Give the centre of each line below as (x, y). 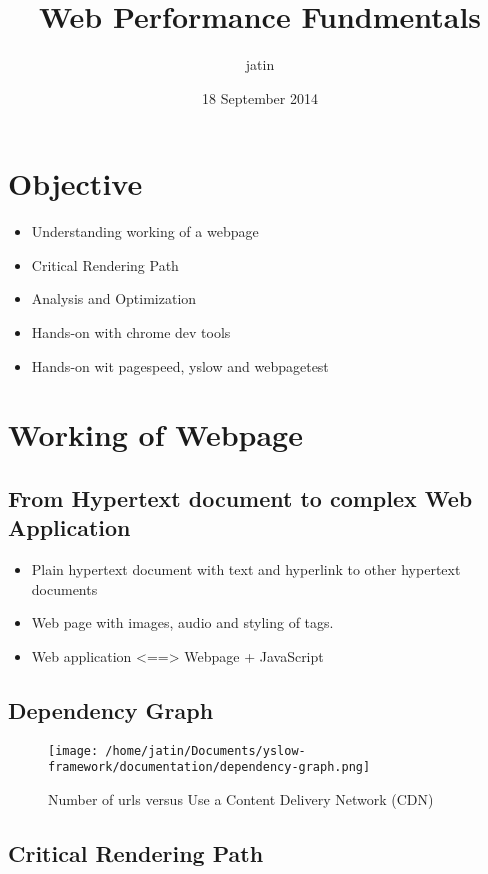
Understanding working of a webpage (145, 231)
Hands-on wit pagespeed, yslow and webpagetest (180, 365)
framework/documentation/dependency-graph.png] (209, 767)
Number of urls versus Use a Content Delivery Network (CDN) (241, 799)
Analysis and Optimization (114, 298)
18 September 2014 (260, 97)
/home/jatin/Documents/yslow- (205, 750)
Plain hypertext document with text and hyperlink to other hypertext (246, 569)
